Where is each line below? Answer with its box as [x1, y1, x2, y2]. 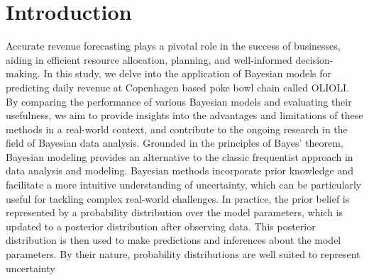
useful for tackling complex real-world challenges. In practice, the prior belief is [6, 191, 350, 206]
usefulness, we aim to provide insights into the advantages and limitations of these [6, 108, 363, 123]
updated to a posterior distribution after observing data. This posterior [6, 218, 316, 233]
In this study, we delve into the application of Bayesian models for [43, 66, 332, 81]
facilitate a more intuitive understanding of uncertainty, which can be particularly [6, 177, 362, 192]
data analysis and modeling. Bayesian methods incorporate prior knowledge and [6, 163, 353, 178]
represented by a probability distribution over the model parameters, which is [6, 205, 343, 220]
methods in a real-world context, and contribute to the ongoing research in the [6, 121, 348, 136]
